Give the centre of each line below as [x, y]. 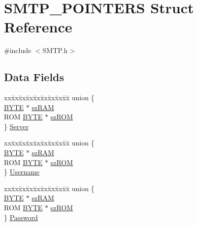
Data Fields [34, 77]
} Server [16, 126]
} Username [22, 172]
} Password [21, 217]
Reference [38, 27]
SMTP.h [55, 50]
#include [18, 50]
